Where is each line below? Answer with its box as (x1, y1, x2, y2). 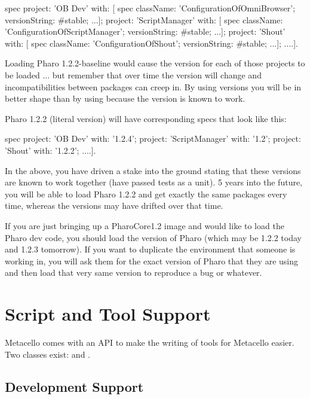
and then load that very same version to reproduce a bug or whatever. (5, 266, 262, 279)
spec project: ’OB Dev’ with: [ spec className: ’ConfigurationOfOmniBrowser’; (5, 2, 296, 14)
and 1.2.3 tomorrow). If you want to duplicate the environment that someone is (5, 243, 296, 255)
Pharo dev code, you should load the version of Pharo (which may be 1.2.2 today (5, 231, 302, 243)
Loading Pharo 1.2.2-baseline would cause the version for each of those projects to (5, 57, 305, 69)
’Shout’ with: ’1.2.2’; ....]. (5, 144, 96, 156)
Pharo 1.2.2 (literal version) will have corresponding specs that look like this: (5, 112, 287, 124)
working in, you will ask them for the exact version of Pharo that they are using (5, 254, 299, 267)
